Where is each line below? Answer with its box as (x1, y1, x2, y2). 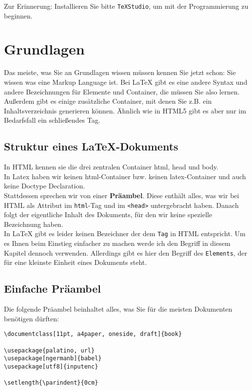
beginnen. (4, 10, 33, 20)
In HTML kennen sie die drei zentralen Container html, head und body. (4, 162, 218, 172)
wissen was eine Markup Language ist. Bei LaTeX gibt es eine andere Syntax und (4, 76, 248, 87)
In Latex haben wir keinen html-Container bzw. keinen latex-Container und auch (4, 171, 246, 181)
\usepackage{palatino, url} (4, 347, 95, 354)
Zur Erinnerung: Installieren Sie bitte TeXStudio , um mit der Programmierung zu (4, 1, 249, 11)
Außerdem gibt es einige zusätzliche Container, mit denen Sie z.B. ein (4, 96, 212, 106)
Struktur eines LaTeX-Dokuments (4, 139, 178, 154)
